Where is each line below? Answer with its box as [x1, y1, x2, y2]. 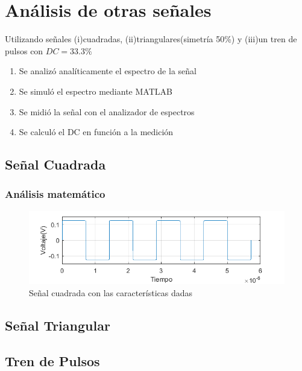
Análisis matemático [5, 186, 105, 201]
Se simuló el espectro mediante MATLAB [19, 84, 172, 97]
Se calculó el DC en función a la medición [19, 125, 174, 138]
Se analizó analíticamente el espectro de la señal [19, 65, 197, 77]
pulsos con [5, 44, 43, 57]
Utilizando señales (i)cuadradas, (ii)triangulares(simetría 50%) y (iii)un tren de [5, 33, 297, 45]
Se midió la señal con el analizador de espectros [19, 105, 195, 118]
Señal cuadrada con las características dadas [29, 287, 193, 299]
